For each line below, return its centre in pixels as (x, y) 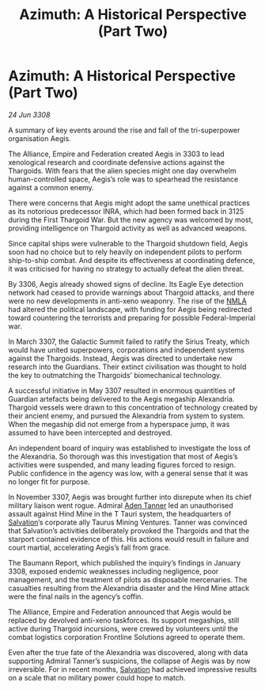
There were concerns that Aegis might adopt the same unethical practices (129, 203)
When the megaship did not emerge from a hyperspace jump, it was (119, 424)
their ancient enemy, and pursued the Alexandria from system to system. (127, 416)
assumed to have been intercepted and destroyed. (90, 433)
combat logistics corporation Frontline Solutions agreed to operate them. (127, 637)
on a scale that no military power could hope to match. (97, 677)
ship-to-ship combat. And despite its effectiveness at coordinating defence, (132, 260)
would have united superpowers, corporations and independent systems (127, 349)
